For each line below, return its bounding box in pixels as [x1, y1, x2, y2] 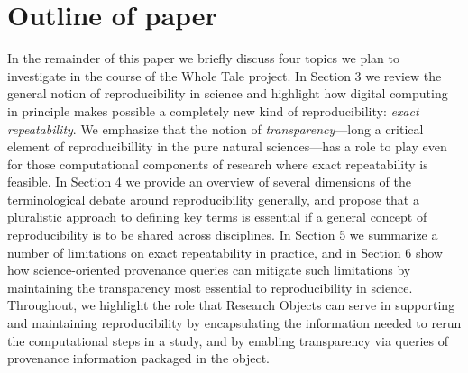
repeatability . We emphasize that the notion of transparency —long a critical [7, 119, 424, 138]
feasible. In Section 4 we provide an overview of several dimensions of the [7, 172, 411, 191]
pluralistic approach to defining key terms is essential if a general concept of [7, 207, 427, 226]
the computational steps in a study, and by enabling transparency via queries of [7, 331, 448, 350]
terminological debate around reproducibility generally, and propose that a [7, 189, 419, 208]
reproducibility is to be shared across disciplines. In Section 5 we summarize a [7, 225, 438, 244]
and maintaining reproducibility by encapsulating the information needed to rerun [7, 314, 462, 332]
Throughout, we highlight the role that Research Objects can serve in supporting [7, 296, 455, 314]
